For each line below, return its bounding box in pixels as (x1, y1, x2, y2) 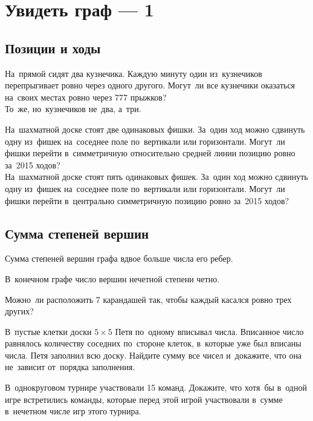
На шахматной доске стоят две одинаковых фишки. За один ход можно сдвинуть (5, 122, 305, 135)
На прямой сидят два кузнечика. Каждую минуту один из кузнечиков (5, 67, 262, 79)
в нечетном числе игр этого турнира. (5, 405, 141, 417)
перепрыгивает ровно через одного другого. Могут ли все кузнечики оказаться (5, 79, 295, 91)
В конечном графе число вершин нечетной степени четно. (5, 272, 220, 285)
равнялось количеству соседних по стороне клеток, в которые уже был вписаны (5, 337, 302, 350)
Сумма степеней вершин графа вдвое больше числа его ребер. (5, 252, 233, 265)
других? (5, 305, 34, 317)
